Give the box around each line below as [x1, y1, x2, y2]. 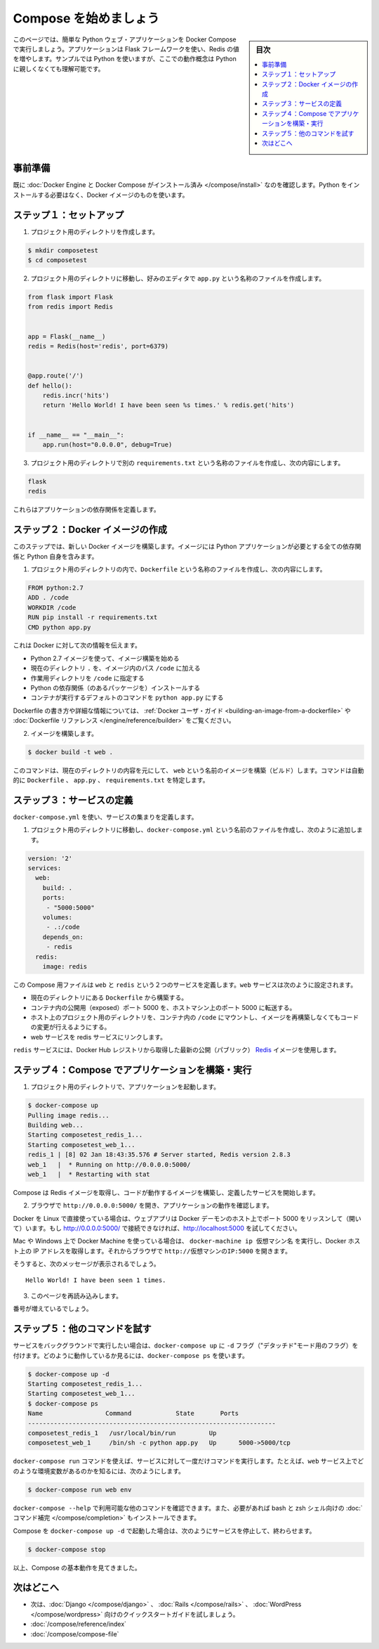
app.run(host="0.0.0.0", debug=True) [42, 440, 173, 448]
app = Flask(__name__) [27, 332, 106, 340]
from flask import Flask [27, 293, 114, 302]
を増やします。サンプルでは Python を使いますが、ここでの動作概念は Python [13, 55, 237, 63]
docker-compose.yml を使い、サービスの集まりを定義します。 [13, 813, 198, 821]
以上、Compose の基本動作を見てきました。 [13, 1563, 141, 1572]
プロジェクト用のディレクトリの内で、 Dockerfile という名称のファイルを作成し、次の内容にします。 [30, 564, 326, 573]
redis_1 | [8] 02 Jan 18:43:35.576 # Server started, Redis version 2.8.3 [27, 1151, 291, 1159]
